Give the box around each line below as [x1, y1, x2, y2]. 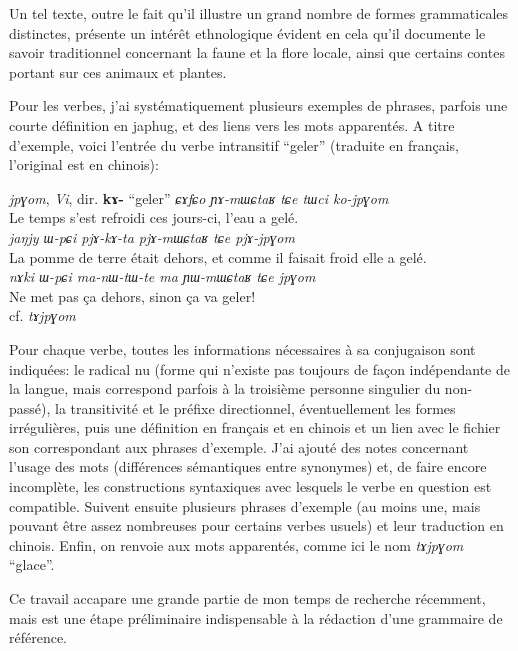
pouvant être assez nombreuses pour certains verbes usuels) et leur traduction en [9, 515, 504, 536]
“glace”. [9, 554, 55, 575]
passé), [9, 397, 51, 418]
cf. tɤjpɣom [9, 305, 76, 326]
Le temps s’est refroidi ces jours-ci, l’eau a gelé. [9, 207, 299, 228]
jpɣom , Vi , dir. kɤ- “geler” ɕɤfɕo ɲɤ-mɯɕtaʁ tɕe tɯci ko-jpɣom [9, 187, 389, 208]
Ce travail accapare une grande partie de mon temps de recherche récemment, [9, 588, 486, 609]
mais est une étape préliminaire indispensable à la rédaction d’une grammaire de [9, 607, 503, 628]
